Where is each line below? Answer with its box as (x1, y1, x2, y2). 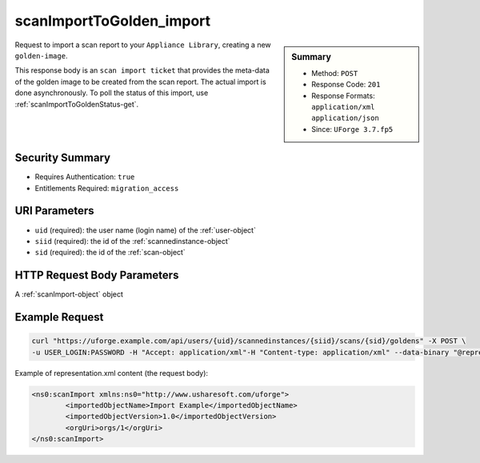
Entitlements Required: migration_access (34, 183, 179, 193)
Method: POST (311, 68, 358, 78)
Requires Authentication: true (34, 172, 135, 182)
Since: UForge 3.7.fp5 (311, 124, 394, 134)
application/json (311, 114, 379, 123)
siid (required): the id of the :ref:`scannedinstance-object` (34, 236, 231, 245)
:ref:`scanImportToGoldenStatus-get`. (14, 99, 139, 109)
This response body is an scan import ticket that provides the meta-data (14, 66, 270, 75)
